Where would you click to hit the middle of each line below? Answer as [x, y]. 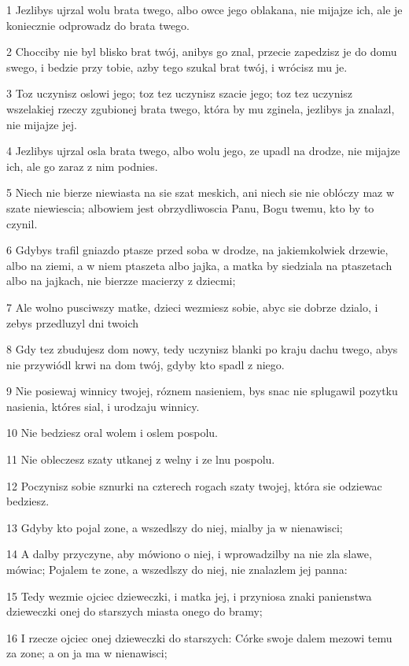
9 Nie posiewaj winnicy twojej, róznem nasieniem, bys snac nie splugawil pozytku [202, 391]
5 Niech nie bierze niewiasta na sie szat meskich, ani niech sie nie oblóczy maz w [201, 192]
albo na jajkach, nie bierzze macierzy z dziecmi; [121, 281]
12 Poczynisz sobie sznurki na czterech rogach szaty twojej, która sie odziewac [194, 485]
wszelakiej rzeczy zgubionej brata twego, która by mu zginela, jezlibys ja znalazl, [201, 108]
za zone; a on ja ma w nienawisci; [87, 653]
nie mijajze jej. [42, 124]
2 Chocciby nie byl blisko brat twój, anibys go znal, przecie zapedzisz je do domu [202, 52]
